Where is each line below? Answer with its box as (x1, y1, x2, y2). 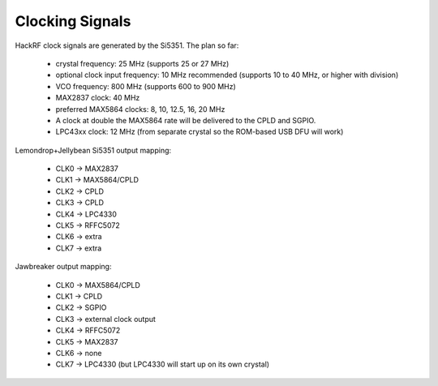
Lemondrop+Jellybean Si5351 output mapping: (15, 145, 172, 155)
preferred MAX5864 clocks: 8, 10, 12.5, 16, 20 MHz (55, 104, 225, 114)
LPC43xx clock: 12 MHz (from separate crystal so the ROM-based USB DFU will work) (55, 127, 344, 137)
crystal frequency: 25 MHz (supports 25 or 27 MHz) (55, 58, 230, 68)
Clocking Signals (15, 12, 131, 30)
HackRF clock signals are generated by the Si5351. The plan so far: (15, 41, 239, 50)
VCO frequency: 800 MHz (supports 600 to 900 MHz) (55, 81, 237, 91)
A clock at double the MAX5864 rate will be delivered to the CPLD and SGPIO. (55, 115, 316, 125)
